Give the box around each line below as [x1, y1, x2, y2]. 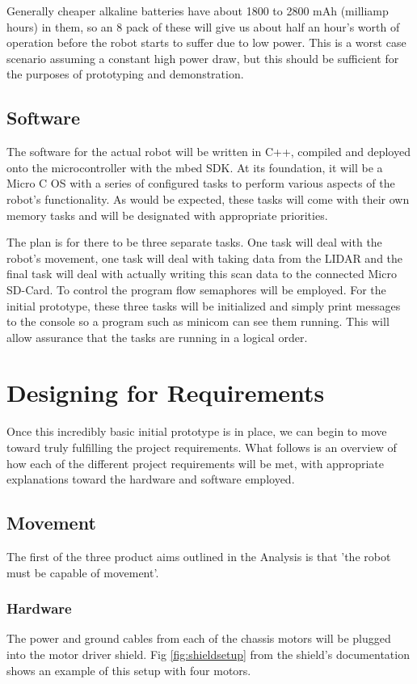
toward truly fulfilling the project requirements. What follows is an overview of [6, 439, 397, 456]
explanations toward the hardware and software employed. [6, 471, 295, 488]
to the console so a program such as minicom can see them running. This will [6, 313, 390, 330]
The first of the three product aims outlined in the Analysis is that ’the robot [6, 548, 391, 564]
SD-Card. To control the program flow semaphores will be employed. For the [6, 281, 386, 298]
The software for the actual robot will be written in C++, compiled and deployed [6, 143, 411, 160]
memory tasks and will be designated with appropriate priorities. [6, 206, 328, 223]
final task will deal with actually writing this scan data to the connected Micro [6, 265, 397, 282]
